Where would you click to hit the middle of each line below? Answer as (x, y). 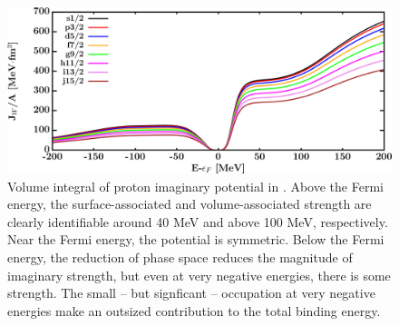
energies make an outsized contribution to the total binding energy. (194, 310)
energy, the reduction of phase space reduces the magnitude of (180, 257)
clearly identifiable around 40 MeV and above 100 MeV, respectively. (198, 221)
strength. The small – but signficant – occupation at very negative (191, 293)
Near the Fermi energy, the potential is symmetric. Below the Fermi (196, 239)
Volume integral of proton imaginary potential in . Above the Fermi (195, 186)
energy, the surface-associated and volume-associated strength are (190, 204)
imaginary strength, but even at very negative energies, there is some (199, 275)
